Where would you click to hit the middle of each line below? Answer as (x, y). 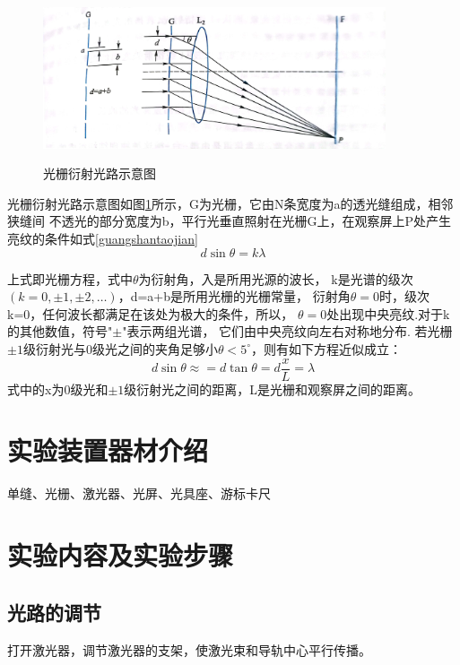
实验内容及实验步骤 (121, 555)
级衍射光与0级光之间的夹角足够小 (120, 348)
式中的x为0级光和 (58, 389)
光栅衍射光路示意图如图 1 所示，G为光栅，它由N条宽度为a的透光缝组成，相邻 (230, 203)
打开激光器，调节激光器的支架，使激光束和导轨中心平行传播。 (189, 649)
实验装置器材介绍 (108, 450)
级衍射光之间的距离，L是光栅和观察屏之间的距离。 (273, 389)
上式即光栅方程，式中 (70, 278)
